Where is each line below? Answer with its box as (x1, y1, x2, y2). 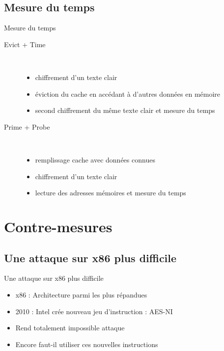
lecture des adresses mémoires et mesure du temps (35, 188, 186, 198)
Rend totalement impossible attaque (15, 323, 125, 333)
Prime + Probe (4, 121, 50, 132)
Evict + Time (4, 39, 46, 49)
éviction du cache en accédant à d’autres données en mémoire (35, 88, 221, 99)
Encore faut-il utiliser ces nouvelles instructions (15, 339, 158, 349)
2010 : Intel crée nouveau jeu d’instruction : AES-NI (15, 306, 173, 316)
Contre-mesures (4, 216, 112, 236)
